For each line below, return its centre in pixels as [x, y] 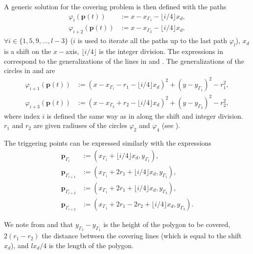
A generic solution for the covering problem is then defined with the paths [115, 6]
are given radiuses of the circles [80, 125]
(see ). [171, 125]
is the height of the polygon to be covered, [167, 224]
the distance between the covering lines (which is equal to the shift [142, 236]
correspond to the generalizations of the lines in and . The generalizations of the [124, 61]
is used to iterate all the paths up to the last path [152, 40]
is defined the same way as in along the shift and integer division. [145, 115]
